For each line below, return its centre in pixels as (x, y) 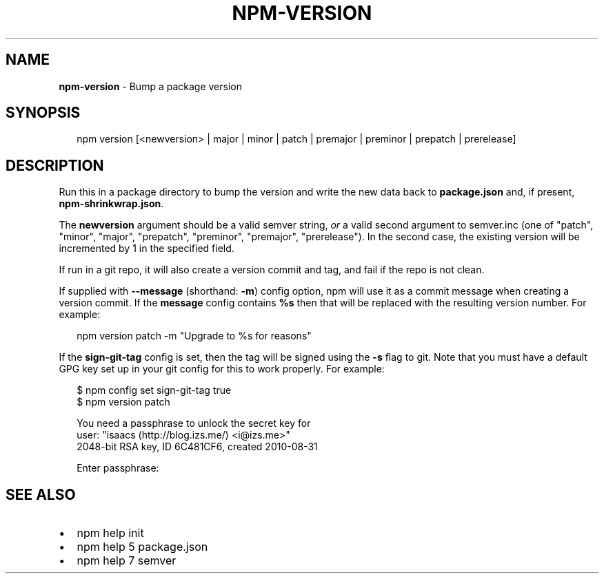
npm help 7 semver (127, 561)
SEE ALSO (41, 494)
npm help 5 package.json (142, 547)
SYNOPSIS (43, 113)
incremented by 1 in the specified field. (147, 249)
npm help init (110, 533)
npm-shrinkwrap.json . (111, 204)
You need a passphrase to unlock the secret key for (194, 423)
